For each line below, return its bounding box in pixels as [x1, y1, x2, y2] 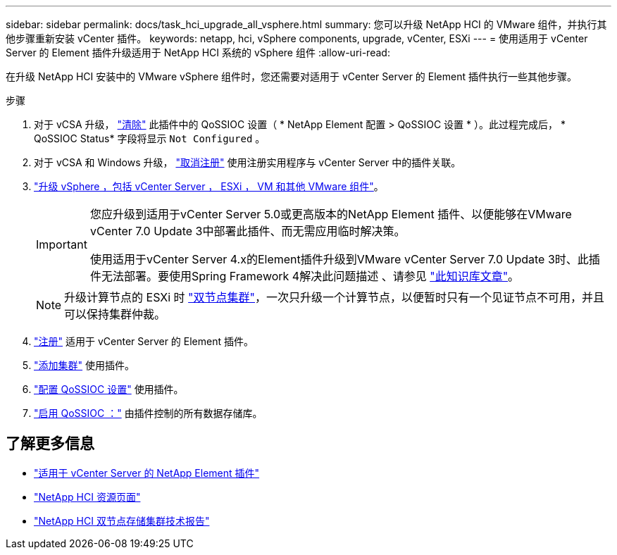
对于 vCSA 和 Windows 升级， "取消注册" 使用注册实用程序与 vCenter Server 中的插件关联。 [34, 156, 461, 168]
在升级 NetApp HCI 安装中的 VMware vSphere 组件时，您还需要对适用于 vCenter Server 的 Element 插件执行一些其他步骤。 [6, 70, 577, 82]
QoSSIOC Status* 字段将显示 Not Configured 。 [34, 132, 266, 144]
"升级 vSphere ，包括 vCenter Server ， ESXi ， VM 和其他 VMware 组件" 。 [34, 180, 384, 192]
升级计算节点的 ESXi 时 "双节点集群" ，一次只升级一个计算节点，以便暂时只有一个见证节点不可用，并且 [64, 290, 605, 304]
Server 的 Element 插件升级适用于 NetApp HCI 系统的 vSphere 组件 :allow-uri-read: [6, 46, 390, 58]
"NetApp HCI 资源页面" [34, 490, 141, 503]
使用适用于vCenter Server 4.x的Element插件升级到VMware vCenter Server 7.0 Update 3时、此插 [89, 252, 600, 266]
